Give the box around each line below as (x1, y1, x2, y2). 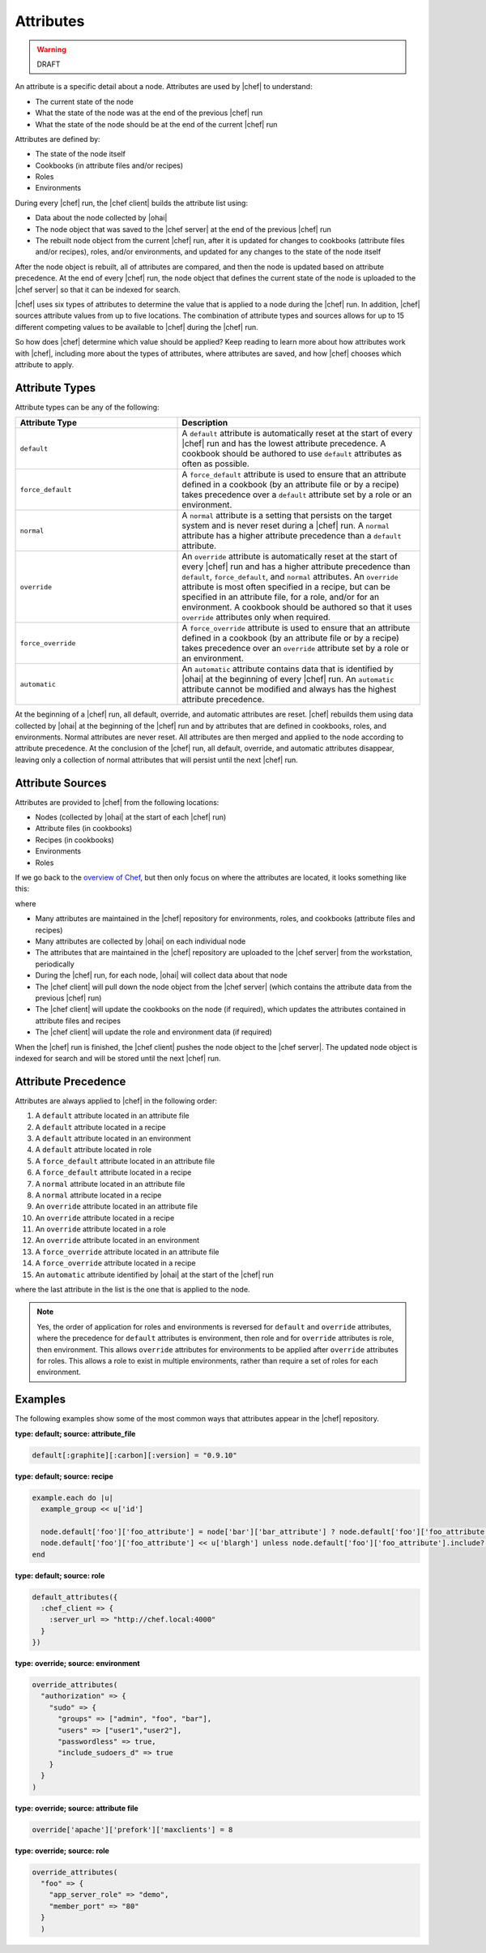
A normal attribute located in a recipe (35, 1190, 162, 1200)
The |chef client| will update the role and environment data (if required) (35, 1027, 273, 1037)
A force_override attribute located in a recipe (35, 1258, 196, 1268)
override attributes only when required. (181, 612, 331, 623)
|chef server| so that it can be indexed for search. (15, 285, 181, 294)
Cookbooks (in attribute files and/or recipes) (35, 161, 184, 170)
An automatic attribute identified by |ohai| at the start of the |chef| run (35, 1270, 275, 1279)
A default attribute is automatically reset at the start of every (181, 428, 413, 439)
